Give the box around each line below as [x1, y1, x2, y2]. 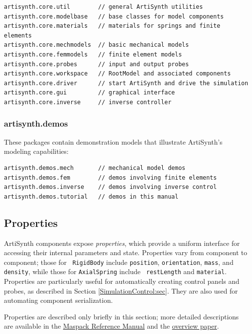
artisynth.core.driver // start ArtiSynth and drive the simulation [4, 79, 249, 87]
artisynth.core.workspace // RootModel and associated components [4, 70, 231, 77]
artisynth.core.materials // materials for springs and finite [4, 22, 220, 30]
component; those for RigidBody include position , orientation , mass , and [4, 257, 233, 267]
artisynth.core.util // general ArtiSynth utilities [4, 3, 203, 10]
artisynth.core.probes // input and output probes [4, 60, 189, 68]
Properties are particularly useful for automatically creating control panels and [4, 276, 240, 286]
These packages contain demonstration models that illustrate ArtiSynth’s [4, 136, 223, 147]
